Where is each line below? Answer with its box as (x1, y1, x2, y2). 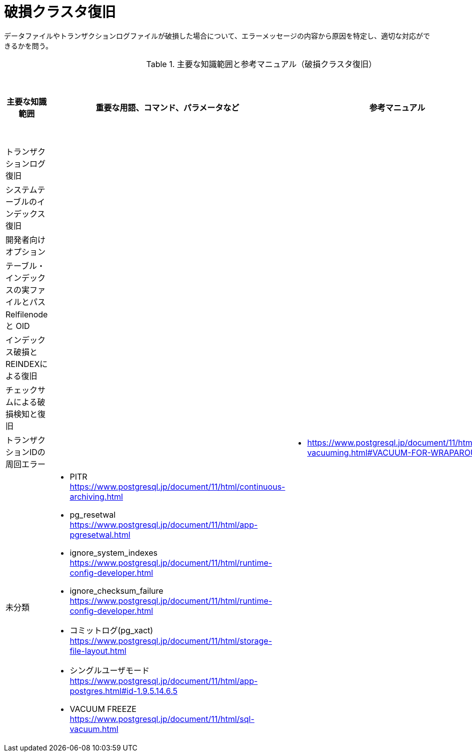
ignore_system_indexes (69, 547, 157, 558)
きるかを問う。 (4, 41, 52, 50)
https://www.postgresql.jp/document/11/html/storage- (69, 635, 272, 646)
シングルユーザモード (69, 665, 150, 675)
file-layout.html (69, 645, 126, 656)
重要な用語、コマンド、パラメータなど (95, 102, 239, 113)
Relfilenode (5, 309, 48, 319)
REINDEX (5, 358, 40, 369)
